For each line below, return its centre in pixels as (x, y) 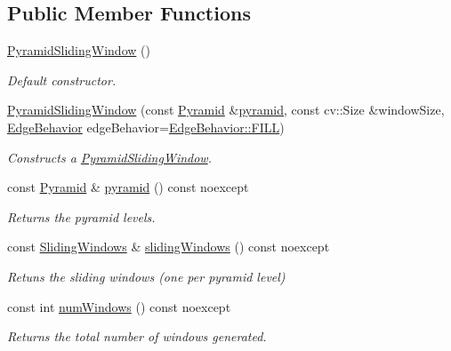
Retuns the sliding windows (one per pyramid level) (146, 276)
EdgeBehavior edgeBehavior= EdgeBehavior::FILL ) (146, 127)
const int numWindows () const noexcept (119, 306)
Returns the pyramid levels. (81, 216)
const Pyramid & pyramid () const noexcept (128, 187)
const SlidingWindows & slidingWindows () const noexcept (169, 247)
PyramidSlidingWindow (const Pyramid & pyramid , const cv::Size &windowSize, (226, 110)
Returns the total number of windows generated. (137, 336)
